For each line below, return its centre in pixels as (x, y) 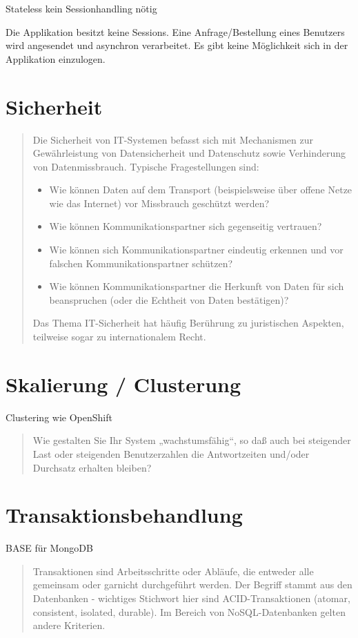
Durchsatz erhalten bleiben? (92, 467)
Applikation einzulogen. (56, 58)
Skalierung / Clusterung (123, 384)
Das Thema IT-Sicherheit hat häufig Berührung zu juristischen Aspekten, (188, 323)
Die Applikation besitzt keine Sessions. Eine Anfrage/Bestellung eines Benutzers (175, 31)
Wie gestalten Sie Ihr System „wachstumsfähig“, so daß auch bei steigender (192, 440)
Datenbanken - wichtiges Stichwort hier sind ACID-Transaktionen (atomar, (191, 598)
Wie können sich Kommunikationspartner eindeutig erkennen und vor (196, 250)
